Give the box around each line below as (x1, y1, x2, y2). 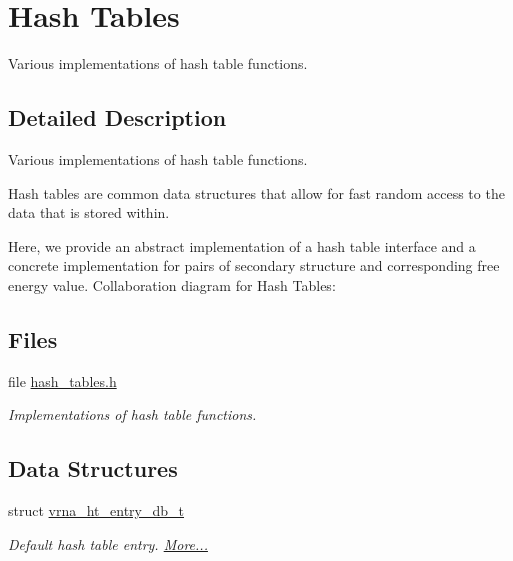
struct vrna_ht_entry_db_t (8, 500, 185, 521)
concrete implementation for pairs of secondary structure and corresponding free (8, 255, 500, 276)
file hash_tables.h (8, 370, 117, 391)
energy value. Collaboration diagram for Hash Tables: (8, 274, 336, 295)
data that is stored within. (8, 202, 170, 223)
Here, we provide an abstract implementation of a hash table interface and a (8, 235, 476, 256)
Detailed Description (8, 102, 227, 133)
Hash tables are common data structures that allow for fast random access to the (8, 182, 505, 203)
